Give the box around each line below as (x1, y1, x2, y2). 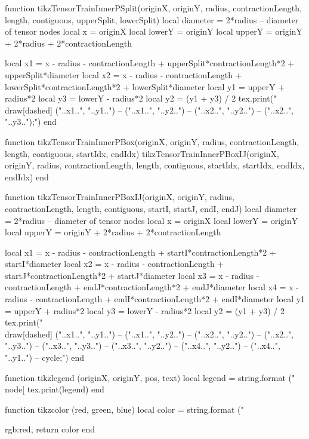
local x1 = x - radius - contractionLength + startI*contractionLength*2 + (5, 245, 276, 258)
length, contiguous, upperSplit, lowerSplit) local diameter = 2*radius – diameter (5, 13, 299, 26)
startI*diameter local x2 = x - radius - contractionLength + (5, 257, 224, 270)
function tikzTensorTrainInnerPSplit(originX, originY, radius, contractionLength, (5, 2, 302, 14)
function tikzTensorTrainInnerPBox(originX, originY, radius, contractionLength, (5, 135, 299, 148)
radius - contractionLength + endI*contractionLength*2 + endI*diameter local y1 (5, 293, 305, 305)
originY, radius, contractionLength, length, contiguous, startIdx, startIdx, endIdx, (5, 159, 305, 171)
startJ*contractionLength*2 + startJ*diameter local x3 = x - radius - (5, 269, 259, 281)
